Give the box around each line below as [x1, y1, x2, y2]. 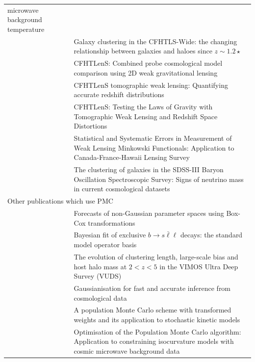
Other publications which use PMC [7, 196, 113, 206]
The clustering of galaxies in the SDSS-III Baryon [74, 164, 224, 175]
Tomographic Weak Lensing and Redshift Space [74, 111, 218, 121]
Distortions [74, 121, 107, 131]
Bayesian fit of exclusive [74, 230, 146, 240]
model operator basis [74, 239, 137, 250]
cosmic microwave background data [74, 346, 180, 356]
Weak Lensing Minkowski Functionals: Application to [74, 142, 234, 153]
